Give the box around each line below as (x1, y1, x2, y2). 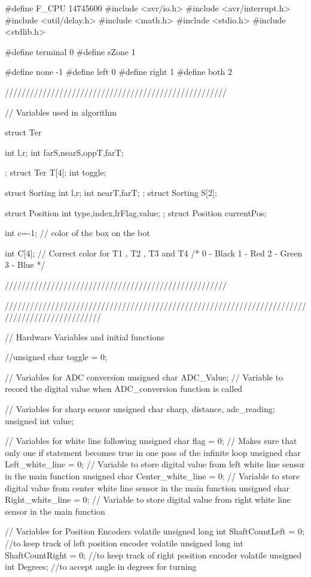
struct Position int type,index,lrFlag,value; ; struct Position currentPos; (5, 206, 267, 219)
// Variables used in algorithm (5, 105, 117, 118)
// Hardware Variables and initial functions (5, 330, 164, 343)
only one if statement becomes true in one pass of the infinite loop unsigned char (5, 446, 301, 458)
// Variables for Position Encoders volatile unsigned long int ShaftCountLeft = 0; (5, 525, 304, 537)
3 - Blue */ (5, 258, 45, 271)
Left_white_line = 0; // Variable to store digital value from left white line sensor (5, 458, 305, 470)
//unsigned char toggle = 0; (5, 351, 107, 363)
